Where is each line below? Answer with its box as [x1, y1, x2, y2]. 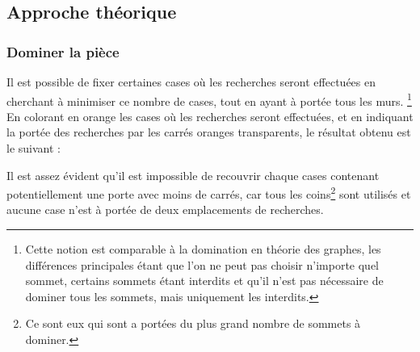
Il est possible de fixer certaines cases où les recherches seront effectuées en [6, 73, 376, 90]
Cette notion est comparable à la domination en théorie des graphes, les [25, 241, 381, 258]
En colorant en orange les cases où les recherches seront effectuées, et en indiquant [6, 107, 414, 124]
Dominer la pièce [6, 41, 120, 61]
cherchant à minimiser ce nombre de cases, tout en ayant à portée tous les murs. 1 [6, 90, 412, 109]
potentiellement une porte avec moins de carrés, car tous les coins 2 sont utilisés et [6, 183, 411, 202]
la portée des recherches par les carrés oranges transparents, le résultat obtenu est [6, 124, 411, 140]
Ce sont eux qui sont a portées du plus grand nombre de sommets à [25, 315, 361, 332]
